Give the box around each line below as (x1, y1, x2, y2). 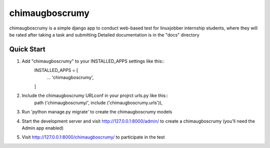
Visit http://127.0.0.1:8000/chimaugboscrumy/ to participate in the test (21, 134, 165, 140)
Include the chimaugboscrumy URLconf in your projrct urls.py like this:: (21, 92, 168, 98)
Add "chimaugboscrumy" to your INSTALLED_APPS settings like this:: (21, 58, 164, 64)
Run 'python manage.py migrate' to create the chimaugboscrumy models (21, 109, 172, 115)
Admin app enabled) (21, 125, 64, 131)
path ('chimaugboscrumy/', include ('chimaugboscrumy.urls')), (34, 99, 163, 105)
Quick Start (9, 45, 45, 53)
